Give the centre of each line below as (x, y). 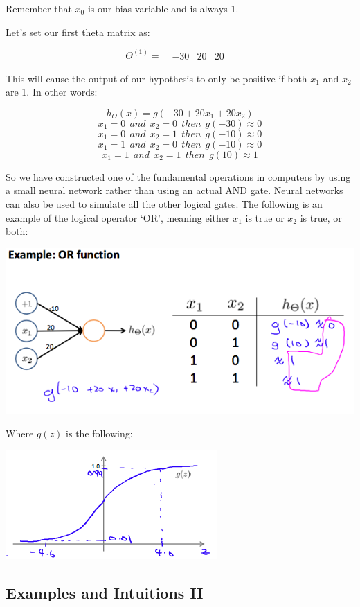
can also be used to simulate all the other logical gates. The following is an (164, 204)
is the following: (99, 433)
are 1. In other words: (52, 92)
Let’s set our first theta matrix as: (78, 32)
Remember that (39, 8)
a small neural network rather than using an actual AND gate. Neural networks (174, 190)
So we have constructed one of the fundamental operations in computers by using (178, 176)
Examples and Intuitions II (105, 592)
